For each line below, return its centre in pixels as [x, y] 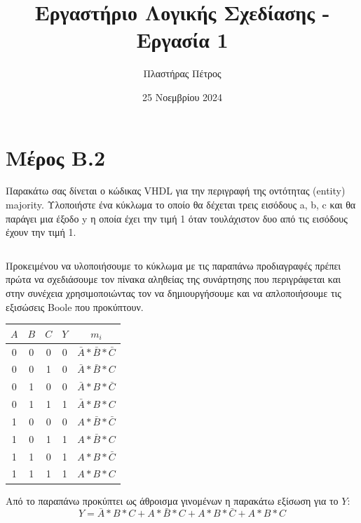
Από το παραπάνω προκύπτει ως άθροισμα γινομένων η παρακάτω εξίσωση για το [172, 500]
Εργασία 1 [182, 40]
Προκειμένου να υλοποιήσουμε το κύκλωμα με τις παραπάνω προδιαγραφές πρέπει [173, 265]
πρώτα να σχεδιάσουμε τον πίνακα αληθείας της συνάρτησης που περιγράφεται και [173, 279]
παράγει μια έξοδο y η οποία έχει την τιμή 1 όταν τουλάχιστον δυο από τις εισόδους [177, 218]
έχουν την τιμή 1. [41, 232]
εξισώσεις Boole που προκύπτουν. [75, 306]
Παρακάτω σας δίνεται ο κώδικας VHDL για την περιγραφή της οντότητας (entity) [176, 191]
